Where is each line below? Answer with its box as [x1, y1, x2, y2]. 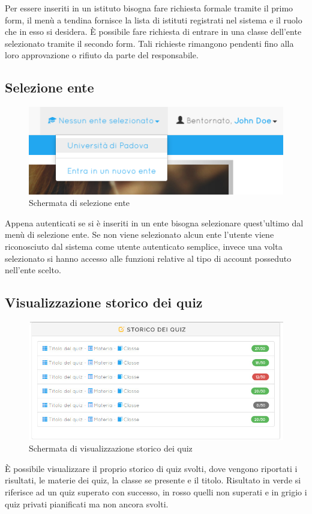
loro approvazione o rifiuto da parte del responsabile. [5, 49, 199, 61]
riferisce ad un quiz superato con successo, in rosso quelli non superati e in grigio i [5, 486, 307, 498]
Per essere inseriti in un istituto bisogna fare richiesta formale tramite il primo [5, 2, 293, 14]
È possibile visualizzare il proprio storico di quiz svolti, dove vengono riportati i [5, 462, 298, 474]
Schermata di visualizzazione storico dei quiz [29, 442, 193, 455]
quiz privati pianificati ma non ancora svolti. [5, 497, 169, 510]
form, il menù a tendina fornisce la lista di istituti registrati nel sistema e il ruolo [5, 13, 302, 26]
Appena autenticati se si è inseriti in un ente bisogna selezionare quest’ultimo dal [5, 216, 304, 229]
